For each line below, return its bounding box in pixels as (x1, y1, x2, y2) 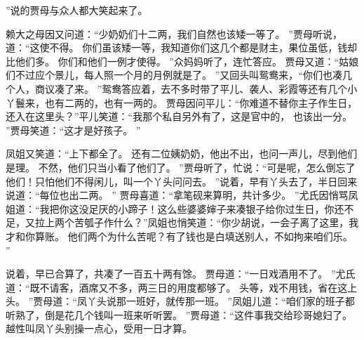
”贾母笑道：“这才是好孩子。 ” (6, 122, 141, 137)
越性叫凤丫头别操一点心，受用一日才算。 (6, 321, 192, 336)
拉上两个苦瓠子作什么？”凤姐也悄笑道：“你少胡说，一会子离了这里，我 (34, 215, 359, 230)
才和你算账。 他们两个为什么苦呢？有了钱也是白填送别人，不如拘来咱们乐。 (6, 228, 353, 243)
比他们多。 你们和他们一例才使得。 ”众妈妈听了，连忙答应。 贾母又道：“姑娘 (6, 53, 359, 68)
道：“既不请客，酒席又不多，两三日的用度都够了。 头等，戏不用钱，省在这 (6, 280, 348, 294)
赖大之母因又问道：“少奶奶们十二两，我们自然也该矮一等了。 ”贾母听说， (6, 26, 342, 41)
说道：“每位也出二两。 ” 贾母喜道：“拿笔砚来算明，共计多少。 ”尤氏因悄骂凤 (6, 188, 358, 202)
